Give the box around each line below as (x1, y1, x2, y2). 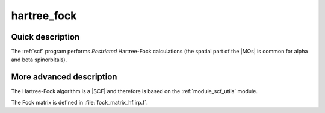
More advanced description (11, 72, 117, 82)
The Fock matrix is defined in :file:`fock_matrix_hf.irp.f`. (11, 99, 149, 106)
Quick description (11, 32, 80, 42)
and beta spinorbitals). (11, 56, 67, 63)
